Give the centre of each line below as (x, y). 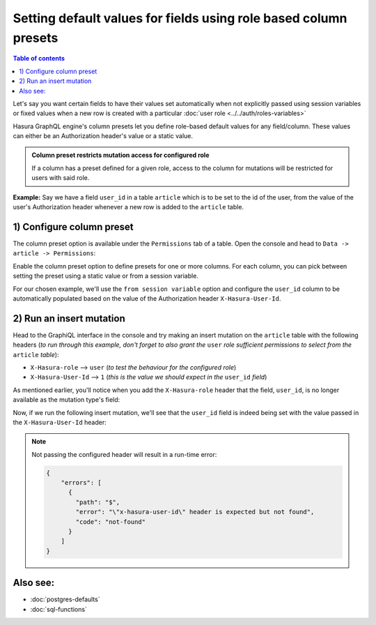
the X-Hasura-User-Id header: (60, 422)
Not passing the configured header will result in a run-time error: (124, 454)
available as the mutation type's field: (66, 400)
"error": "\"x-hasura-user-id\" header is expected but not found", (195, 512)
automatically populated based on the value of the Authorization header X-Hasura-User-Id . (147, 298)
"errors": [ (81, 483)
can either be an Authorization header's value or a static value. (103, 136)
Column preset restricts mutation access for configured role (120, 155)
